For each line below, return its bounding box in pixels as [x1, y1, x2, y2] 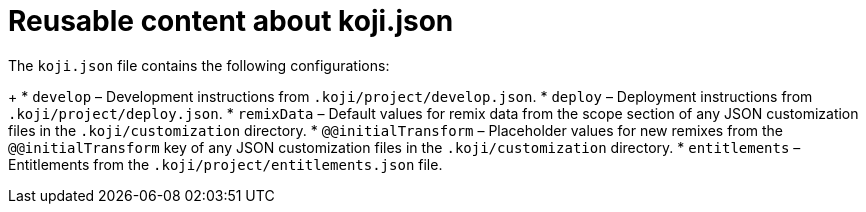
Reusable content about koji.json [8, 4, 454, 38]
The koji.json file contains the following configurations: [8, 56, 390, 74]
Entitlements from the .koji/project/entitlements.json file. [8, 155, 443, 173]
